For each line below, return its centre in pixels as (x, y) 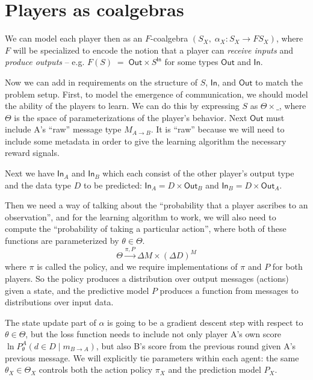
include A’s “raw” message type (63, 129)
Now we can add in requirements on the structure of (101, 82)
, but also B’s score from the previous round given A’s (196, 345)
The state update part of (51, 322)
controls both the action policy (96, 369)
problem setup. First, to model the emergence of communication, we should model (156, 94)
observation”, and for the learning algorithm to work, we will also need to (141, 216)
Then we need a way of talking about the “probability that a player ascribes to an (156, 205)
